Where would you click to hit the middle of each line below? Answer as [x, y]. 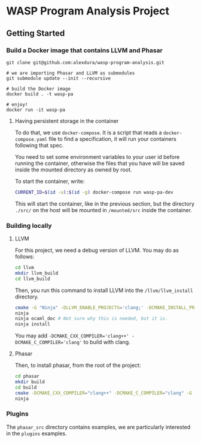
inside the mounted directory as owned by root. [73, 170]
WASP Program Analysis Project [88, 11]
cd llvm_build [32, 279]
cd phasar [27, 376]
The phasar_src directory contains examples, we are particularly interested [98, 427]
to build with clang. [107, 342]
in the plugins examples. [36, 433]
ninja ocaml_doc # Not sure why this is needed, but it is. [91, 319]
